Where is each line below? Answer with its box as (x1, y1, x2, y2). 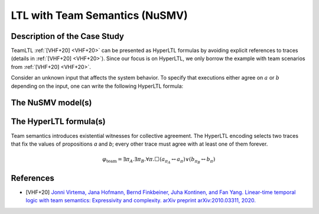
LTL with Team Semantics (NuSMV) (11, 9, 188, 22)
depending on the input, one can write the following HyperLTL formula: (11, 83, 184, 90)
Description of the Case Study (11, 31, 124, 41)
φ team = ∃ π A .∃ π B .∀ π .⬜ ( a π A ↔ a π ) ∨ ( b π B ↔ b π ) (102, 156, 216, 165)
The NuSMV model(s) (11, 98, 92, 108)
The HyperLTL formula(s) (11, 117, 106, 127)
